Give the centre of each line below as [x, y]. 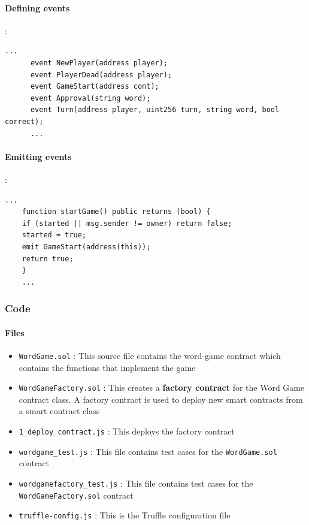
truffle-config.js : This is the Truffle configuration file [125, 515]
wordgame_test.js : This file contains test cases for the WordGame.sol [148, 451]
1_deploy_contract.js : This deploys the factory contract [127, 431]
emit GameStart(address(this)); [86, 247]
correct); [24, 121]
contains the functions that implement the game [107, 367]
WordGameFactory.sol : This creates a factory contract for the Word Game [162, 387]
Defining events [37, 7]
